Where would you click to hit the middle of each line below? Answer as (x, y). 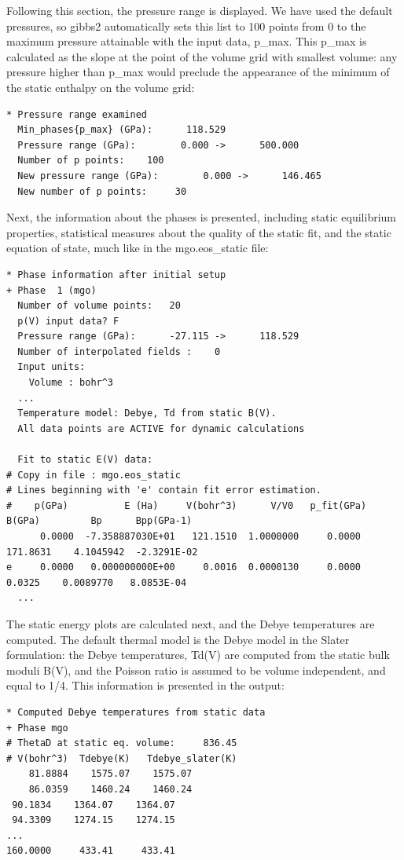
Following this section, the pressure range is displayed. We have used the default (200, 10)
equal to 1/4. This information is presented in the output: (145, 685)
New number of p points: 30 (102, 191)
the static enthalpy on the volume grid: (101, 87)
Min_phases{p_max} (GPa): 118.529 (122, 130)
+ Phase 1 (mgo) (51, 290)
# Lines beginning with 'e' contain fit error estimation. (164, 490)
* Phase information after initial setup (116, 274)
